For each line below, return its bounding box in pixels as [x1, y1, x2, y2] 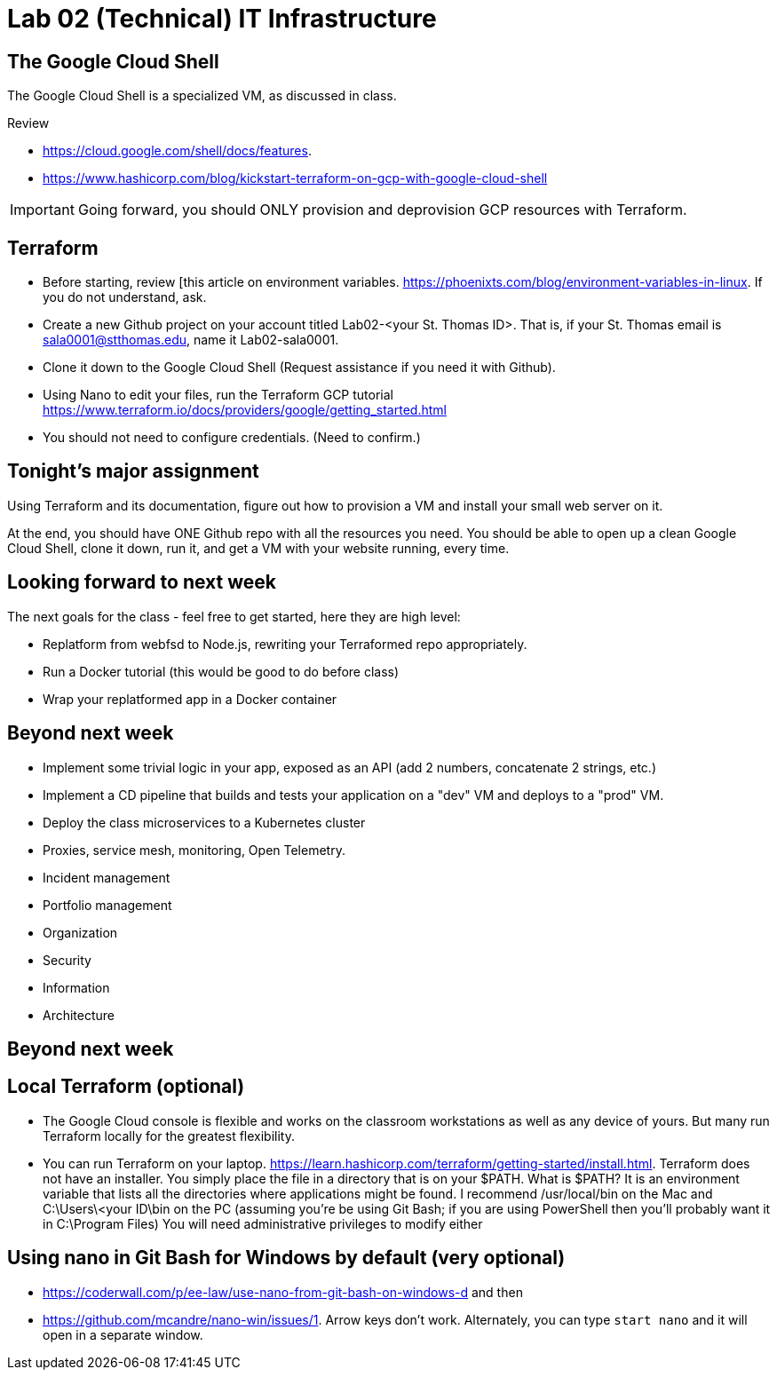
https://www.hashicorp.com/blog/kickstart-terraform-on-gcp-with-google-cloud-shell [43, 170, 548, 186]
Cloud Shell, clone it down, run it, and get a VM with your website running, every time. [7, 540, 510, 556]
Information [43, 979, 110, 995]
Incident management [43, 869, 170, 885]
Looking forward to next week [7, 571, 276, 594]
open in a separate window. [43, 1326, 203, 1342]
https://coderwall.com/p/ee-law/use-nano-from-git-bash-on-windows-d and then [43, 1284, 523, 1300]
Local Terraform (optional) [7, 1075, 245, 1098]
